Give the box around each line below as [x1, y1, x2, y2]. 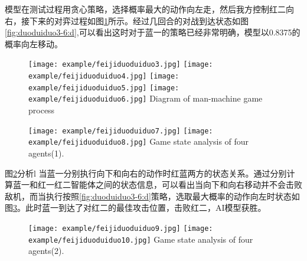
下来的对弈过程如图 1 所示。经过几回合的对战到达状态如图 [29, 14, 249, 27]
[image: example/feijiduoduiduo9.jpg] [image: [28, 224, 213, 233]
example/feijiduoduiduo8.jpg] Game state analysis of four [28, 135, 249, 148]
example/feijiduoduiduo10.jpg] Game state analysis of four [28, 233, 253, 245]
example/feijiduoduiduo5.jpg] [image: [28, 83, 179, 92]
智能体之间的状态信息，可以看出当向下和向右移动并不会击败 [70, 178, 302, 191]
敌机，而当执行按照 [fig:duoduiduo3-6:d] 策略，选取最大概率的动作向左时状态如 [5, 190, 300, 202]
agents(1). [28, 146, 64, 159]
